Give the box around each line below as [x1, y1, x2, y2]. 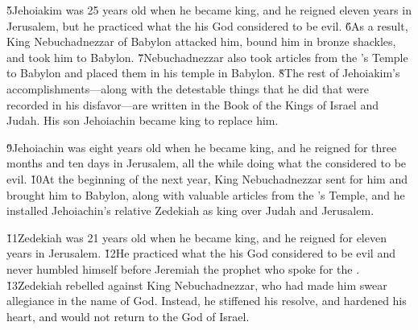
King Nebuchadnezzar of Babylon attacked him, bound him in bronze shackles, [6, 33, 396, 50]
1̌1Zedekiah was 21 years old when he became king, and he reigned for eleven [6, 229, 387, 245]
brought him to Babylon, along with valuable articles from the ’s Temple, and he [6, 186, 405, 203]
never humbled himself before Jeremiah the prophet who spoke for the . [6, 260, 360, 277]
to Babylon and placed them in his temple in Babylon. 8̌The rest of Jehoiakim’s [6, 64, 400, 81]
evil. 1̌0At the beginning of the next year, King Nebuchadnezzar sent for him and [6, 170, 408, 187]
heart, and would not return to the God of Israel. [6, 307, 250, 324]
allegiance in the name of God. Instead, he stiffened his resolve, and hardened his [6, 292, 407, 309]
